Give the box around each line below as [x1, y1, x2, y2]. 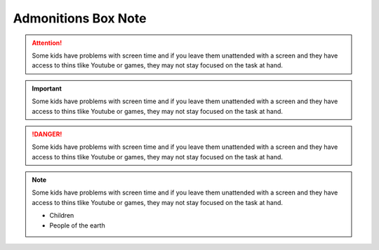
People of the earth [49, 221, 105, 230]
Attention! [32, 39, 62, 47]
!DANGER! [32, 130, 62, 138]
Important [32, 84, 62, 93]
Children [49, 211, 74, 220]
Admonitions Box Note [13, 11, 147, 26]
